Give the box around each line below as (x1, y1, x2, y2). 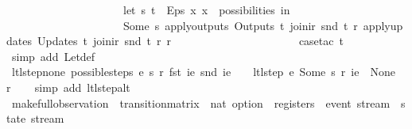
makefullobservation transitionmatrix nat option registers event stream (11, 94, 391, 111)
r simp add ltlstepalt (6, 78, 130, 95)
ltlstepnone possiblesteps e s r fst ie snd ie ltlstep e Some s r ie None (11, 63, 395, 80)
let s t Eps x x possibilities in (122, 2, 290, 17)
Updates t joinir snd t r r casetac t (37, 32, 344, 49)
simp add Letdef (11, 47, 95, 64)
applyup (363, 17, 403, 33)
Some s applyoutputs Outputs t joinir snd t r (122, 17, 358, 33)
